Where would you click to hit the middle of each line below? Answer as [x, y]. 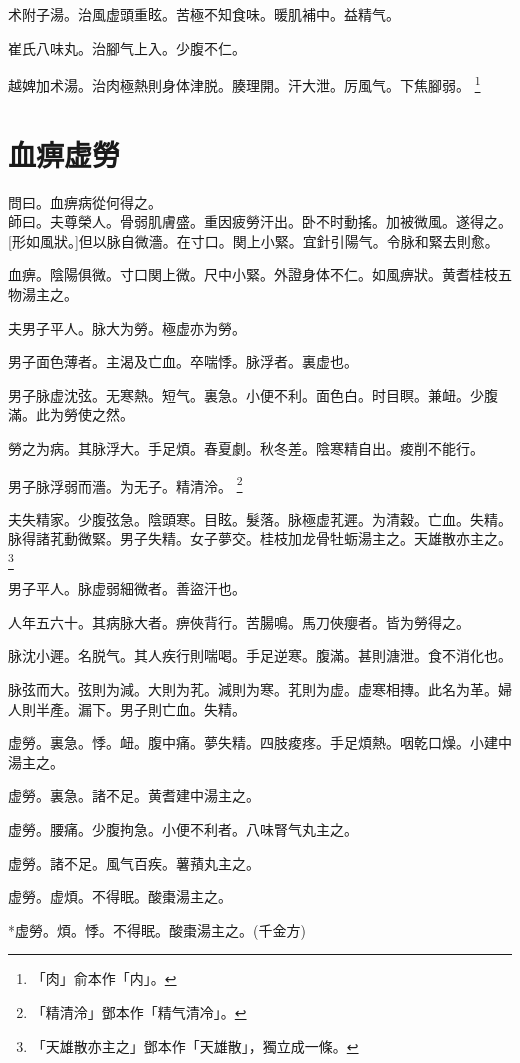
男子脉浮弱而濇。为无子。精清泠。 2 [125, 484]
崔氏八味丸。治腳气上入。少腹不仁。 [127, 47]
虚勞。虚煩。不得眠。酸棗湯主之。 [120, 896]
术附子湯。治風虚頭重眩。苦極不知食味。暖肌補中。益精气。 [204, 14]
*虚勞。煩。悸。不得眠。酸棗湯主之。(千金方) [157, 929]
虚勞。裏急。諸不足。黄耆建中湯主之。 [134, 795]
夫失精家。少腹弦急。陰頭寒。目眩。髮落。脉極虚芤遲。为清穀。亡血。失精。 [260, 518]
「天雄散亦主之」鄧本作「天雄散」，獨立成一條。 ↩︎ [195, 1045]
